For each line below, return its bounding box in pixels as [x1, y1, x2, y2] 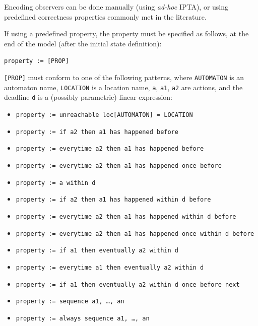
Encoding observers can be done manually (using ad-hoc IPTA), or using [4, 2, 229, 12]
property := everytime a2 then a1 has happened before [16, 145, 204, 153]
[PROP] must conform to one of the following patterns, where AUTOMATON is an [4, 72, 244, 83]
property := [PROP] [4, 57, 69, 65]
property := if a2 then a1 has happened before [16, 128, 178, 136]
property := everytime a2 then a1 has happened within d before [16, 213, 236, 220]
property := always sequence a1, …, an [16, 314, 150, 322]
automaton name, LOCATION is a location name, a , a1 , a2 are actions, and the [4, 82, 243, 92]
